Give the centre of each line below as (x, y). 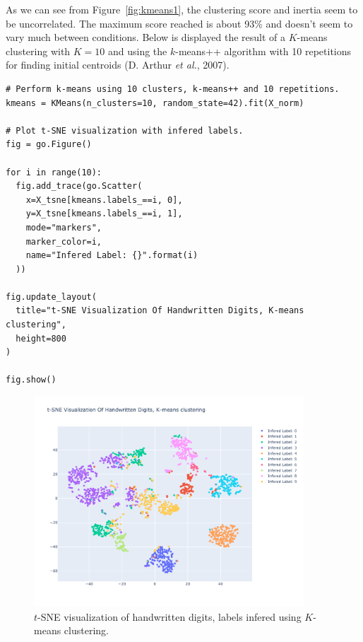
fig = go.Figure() (49, 145)
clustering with (38, 51)
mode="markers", (64, 227)
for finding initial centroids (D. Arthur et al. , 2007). (118, 65)
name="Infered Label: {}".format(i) (112, 256)
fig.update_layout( (51, 297)
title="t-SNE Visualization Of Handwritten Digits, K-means (160, 311)
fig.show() (31, 380)
